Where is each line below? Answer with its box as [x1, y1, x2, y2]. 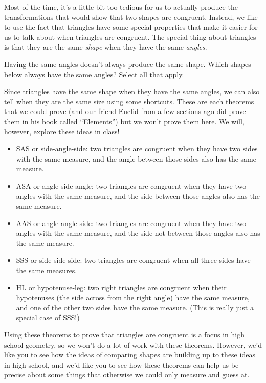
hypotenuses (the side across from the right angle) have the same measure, [16, 292, 250, 303]
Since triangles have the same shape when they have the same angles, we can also [4, 86, 260, 97]
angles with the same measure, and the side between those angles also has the [16, 190, 260, 201]
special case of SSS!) [16, 312, 80, 323]
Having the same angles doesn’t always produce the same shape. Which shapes [4, 58, 251, 69]
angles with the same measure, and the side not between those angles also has [16, 228, 260, 238]
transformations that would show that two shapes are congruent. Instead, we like [4, 11, 258, 22]
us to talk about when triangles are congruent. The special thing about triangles [4, 31, 256, 42]
